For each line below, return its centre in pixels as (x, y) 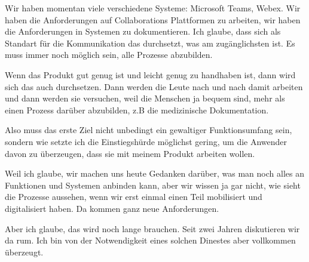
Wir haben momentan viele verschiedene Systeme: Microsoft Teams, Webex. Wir (153, 8)
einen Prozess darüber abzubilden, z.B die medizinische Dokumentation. (137, 110)
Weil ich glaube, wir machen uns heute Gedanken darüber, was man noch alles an (154, 173)
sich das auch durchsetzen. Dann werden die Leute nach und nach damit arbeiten (154, 86)
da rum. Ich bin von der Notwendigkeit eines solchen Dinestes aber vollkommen (150, 240)
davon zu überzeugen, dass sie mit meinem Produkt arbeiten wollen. (130, 153)
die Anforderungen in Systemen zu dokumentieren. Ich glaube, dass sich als (143, 31)
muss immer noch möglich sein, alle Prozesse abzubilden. (109, 55)
